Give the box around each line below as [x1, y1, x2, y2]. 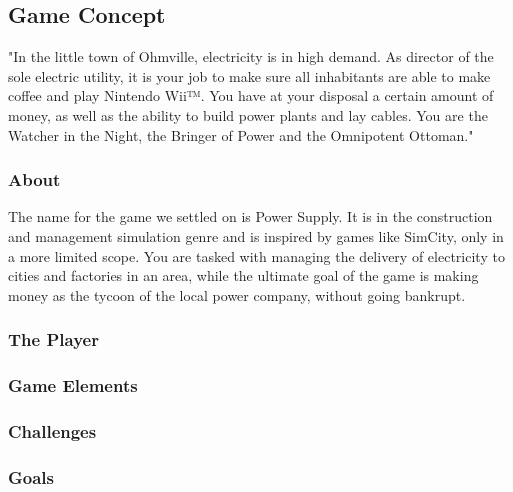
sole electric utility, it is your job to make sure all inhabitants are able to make [8, 65, 491, 86]
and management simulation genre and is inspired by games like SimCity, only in [8, 225, 504, 246]
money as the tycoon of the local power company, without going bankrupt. [8, 284, 466, 305]
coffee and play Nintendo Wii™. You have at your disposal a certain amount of [8, 85, 494, 106]
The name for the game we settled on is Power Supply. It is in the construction [8, 206, 493, 227]
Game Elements [8, 373, 138, 398]
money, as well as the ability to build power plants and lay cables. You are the [8, 104, 488, 125]
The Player [8, 327, 99, 352]
